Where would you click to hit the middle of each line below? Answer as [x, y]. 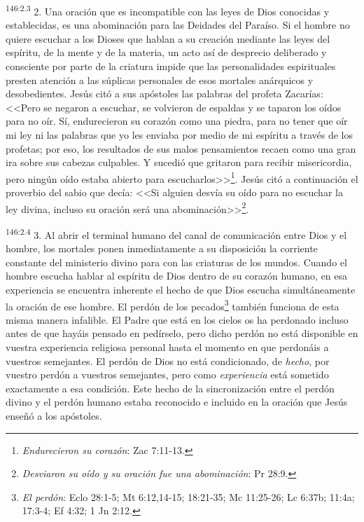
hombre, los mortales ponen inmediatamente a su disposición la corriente [162, 248]
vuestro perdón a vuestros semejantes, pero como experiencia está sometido [167, 375]
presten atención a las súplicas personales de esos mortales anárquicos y [160, 80]
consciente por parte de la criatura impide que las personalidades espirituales [171, 66]
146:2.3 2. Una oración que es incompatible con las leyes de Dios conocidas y [168, 10]
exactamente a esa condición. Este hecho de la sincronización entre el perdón [170, 388]
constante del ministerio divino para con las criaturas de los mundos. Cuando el [176, 262]
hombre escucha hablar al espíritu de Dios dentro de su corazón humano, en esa [177, 276]
